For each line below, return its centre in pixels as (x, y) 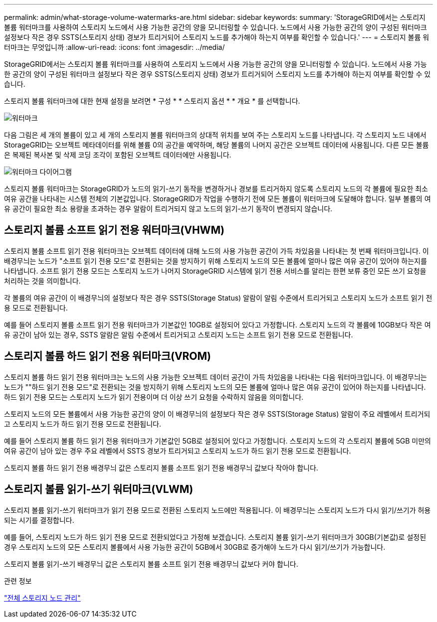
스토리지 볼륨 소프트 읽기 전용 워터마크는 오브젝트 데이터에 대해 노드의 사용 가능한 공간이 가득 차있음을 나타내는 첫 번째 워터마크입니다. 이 (217, 251)
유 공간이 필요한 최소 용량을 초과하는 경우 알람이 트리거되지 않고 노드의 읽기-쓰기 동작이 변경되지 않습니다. (168, 209)
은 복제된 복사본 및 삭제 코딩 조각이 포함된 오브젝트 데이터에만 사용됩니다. (118, 155)
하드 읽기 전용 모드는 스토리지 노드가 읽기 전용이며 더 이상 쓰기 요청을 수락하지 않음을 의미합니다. (154, 397)
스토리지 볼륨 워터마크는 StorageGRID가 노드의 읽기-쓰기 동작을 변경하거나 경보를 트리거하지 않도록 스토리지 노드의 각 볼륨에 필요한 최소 (216, 189)
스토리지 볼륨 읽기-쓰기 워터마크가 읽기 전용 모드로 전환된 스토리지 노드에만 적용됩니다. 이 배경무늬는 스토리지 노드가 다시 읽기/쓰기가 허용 (218, 510)
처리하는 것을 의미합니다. (42, 281)
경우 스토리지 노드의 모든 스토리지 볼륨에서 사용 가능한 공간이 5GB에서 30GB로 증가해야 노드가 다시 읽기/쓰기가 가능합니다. (195, 547)
